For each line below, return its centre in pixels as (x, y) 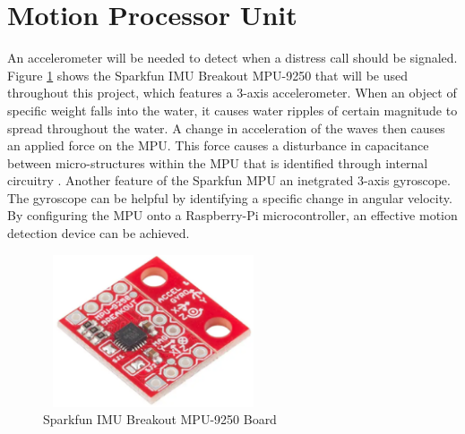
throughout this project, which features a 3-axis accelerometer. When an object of (232, 93)
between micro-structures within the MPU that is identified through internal (218, 162)
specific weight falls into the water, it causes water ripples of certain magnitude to (232, 110)
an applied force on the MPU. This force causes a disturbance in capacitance (218, 145)
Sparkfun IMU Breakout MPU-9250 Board (160, 419)
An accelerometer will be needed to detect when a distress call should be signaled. (232, 58)
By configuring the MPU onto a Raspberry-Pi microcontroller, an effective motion (232, 215)
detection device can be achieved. (99, 233)
